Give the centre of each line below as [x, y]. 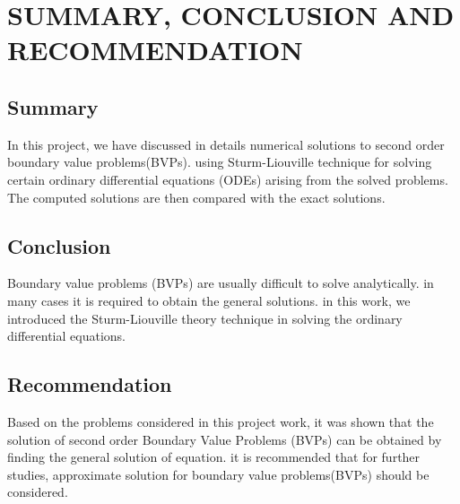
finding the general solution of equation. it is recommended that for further [214, 457]
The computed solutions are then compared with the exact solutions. [196, 197]
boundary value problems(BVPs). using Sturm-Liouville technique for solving [220, 162]
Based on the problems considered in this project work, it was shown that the [221, 421]
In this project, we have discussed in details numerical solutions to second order [226, 144]
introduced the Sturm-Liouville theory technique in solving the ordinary [205, 318]
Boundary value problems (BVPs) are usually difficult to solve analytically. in [221, 283]
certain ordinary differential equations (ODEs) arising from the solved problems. [228, 179]
